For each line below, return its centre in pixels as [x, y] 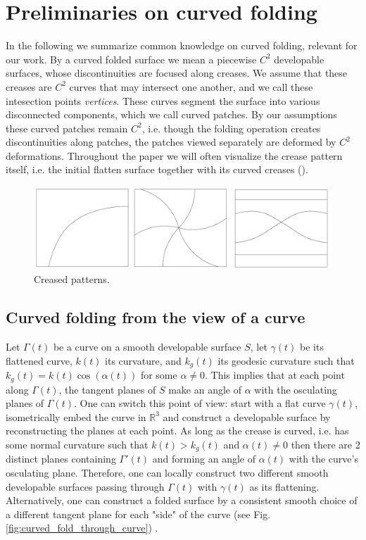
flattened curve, [39, 360]
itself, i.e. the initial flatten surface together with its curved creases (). [157, 169]
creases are [29, 86]
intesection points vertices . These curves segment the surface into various [163, 100]
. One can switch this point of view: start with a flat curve [200, 403]
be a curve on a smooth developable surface [147, 347]
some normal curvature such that [77, 444]
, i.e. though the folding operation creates [231, 128]
